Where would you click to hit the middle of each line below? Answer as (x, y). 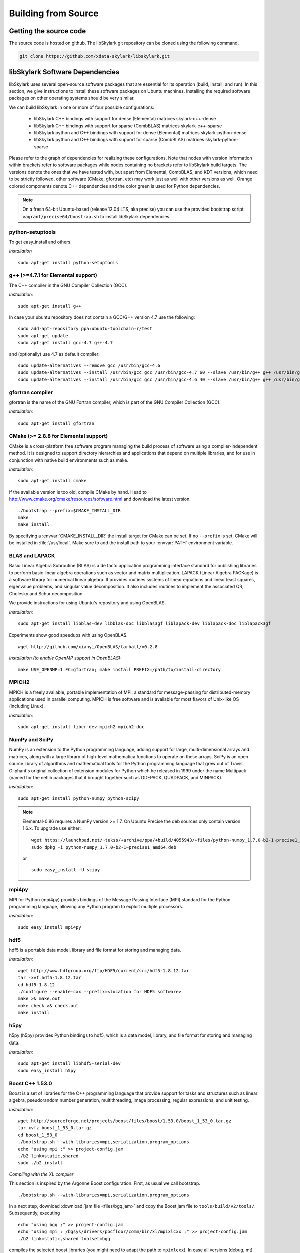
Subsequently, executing (35, 1213)
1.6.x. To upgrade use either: (52, 828)
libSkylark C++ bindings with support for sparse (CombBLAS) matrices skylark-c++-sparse (128, 126)
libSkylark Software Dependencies (64, 72)
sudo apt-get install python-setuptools (68, 262)
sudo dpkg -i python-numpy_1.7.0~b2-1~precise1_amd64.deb (104, 847)
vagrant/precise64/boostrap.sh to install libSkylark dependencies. (97, 216)
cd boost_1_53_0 (38, 1135)
